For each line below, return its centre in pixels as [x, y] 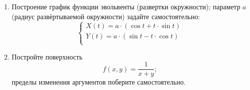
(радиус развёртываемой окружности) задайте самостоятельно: [106, 16]
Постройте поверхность [47, 56]
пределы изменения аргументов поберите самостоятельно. [99, 82]
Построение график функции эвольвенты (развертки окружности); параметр [126, 6]
